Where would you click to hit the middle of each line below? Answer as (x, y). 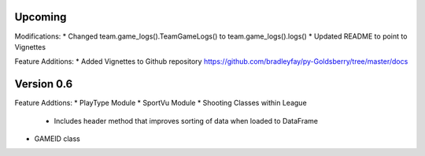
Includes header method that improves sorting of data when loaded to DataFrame (186, 121)
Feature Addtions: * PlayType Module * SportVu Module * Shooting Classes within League (161, 103)
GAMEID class (57, 139)
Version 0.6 (44, 84)
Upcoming (41, 17)
